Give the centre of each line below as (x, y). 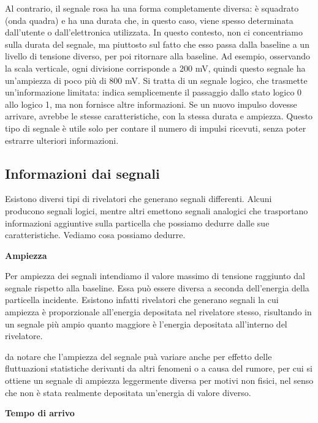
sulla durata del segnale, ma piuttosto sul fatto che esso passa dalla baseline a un (157, 44)
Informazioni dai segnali (82, 173)
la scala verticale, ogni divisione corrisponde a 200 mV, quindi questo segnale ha (155, 68)
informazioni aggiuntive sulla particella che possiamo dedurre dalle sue (137, 223)
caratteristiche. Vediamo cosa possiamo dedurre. (95, 235)
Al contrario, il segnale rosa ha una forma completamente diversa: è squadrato (152, 8)
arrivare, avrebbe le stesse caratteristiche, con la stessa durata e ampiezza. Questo (159, 116)
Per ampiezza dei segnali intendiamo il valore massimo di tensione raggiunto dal (155, 276)
